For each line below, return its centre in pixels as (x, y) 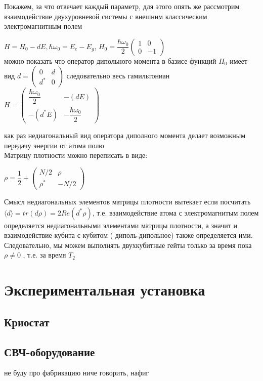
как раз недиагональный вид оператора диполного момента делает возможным (125, 135)
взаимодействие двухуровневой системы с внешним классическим (106, 16)
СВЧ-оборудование (50, 351)
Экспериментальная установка (105, 290)
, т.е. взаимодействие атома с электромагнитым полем (176, 212)
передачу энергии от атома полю (54, 145)
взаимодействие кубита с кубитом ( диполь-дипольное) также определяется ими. (128, 235)
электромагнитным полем (43, 26)
